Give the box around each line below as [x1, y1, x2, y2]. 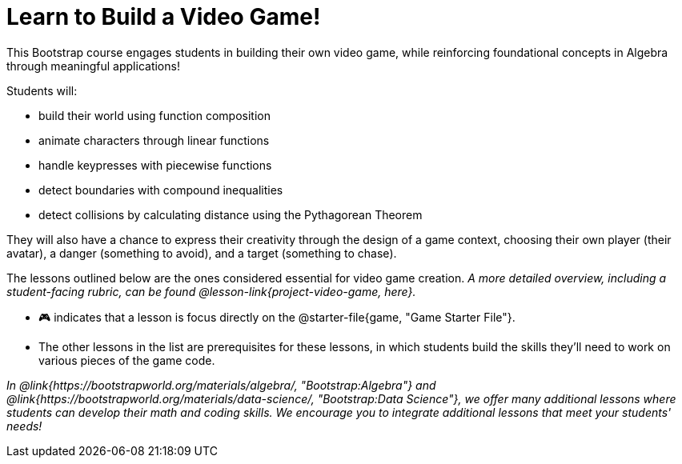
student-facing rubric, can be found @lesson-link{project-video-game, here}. [6, 284, 416, 298]
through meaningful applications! [6, 58, 180, 73]
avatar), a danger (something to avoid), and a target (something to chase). [6, 246, 397, 260]
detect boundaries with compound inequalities [38, 182, 283, 197]
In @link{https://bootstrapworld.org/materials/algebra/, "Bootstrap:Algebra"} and [6, 378, 436, 392]
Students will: [6, 83, 78, 98]
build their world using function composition [38, 108, 271, 122]
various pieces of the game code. [38, 353, 215, 367]
